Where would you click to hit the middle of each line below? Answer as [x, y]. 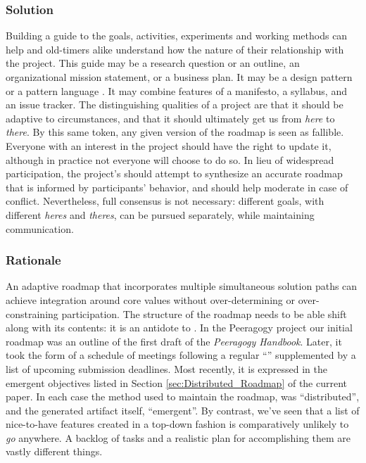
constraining [32, 313]
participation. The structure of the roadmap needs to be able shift [204, 313]
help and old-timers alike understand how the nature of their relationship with [175, 49]
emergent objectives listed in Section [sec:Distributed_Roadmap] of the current [177, 382]
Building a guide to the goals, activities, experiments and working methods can [177, 36]
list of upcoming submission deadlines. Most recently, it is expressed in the [166, 368]
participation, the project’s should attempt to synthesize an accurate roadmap [174, 173]
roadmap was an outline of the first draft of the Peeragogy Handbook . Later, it [174, 341]
